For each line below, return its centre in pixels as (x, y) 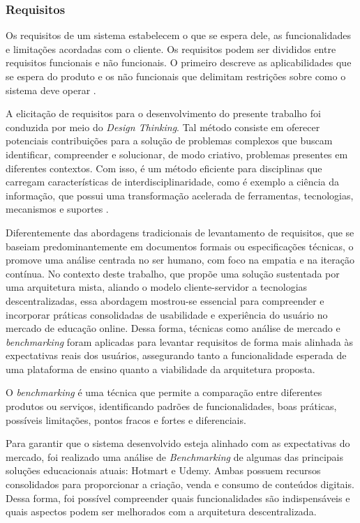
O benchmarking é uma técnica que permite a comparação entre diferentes (164, 392)
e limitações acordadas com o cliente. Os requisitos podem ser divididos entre (171, 48)
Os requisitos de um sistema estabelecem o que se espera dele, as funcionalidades (179, 35)
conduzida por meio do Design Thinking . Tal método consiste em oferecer (163, 127)
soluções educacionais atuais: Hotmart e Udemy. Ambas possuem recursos (163, 470)
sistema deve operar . (51, 90)
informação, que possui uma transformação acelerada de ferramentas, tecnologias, (180, 195)
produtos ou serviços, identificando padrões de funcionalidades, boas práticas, (171, 406)
